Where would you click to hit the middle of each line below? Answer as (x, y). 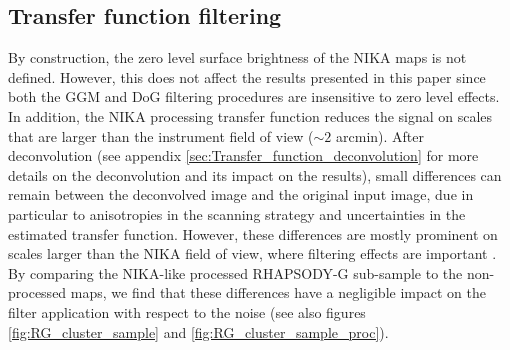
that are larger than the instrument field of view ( (161, 135)
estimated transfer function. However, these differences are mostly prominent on (253, 233)
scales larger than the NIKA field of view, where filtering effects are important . (252, 253)
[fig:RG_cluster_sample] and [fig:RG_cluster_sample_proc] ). (198, 331)
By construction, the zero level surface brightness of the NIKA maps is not (237, 57)
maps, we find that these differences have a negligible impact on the (278, 292)
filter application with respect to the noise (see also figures (187, 311)
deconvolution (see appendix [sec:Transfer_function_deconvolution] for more (243, 155)
